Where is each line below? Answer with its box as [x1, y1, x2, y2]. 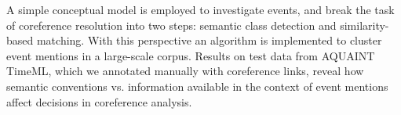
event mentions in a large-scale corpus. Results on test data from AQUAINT [6, 47, 375, 63]
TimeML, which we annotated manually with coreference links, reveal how [6, 63, 364, 79]
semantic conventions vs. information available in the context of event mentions [6, 77, 388, 94]
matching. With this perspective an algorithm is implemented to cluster [36, 32, 382, 49]
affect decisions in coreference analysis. [6, 93, 192, 110]
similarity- [340, 16, 389, 33]
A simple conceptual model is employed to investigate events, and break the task [6, 2, 395, 17]
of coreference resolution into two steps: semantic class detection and [6, 16, 337, 33]
